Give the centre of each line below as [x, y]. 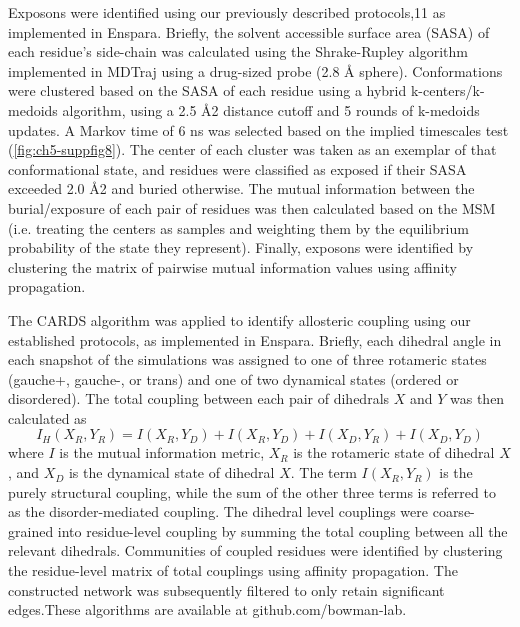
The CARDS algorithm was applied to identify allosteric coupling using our [239, 319]
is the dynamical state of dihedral [171, 472]
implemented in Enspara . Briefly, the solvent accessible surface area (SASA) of [249, 31]
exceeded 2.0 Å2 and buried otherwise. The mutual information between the [241, 188]
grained [31, 530]
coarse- [453, 511]
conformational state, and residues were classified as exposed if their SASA [237, 168]
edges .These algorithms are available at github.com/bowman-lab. [207, 609]
